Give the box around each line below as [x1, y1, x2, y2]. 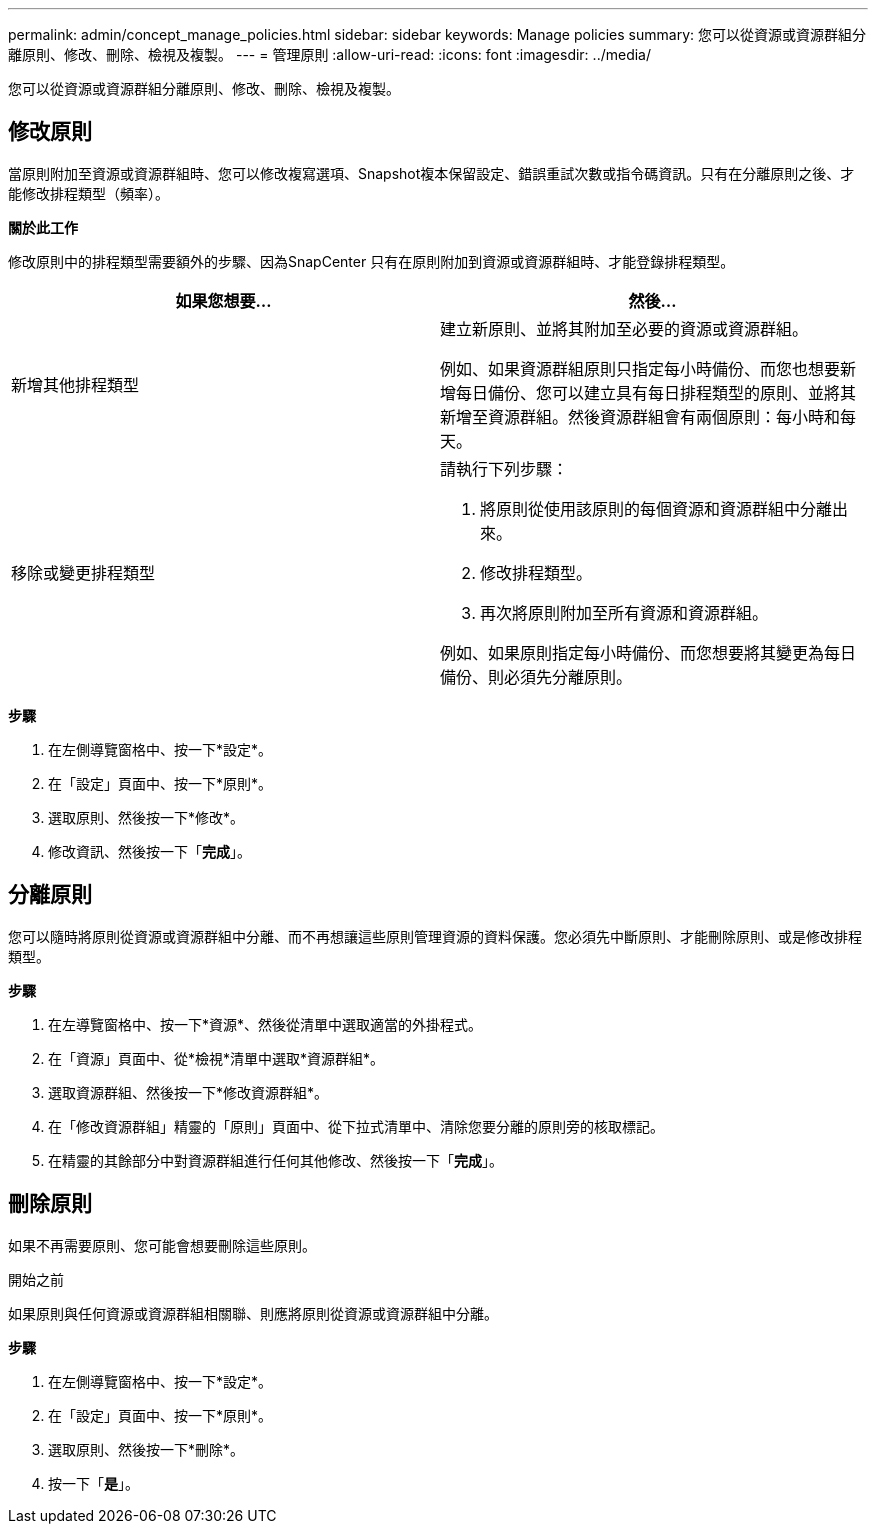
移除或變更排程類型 [11, 562, 156, 583]
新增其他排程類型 [11, 374, 140, 395]
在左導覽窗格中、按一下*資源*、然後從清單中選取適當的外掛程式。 [48, 1015, 483, 1033]
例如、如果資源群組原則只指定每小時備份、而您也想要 [440, 358, 841, 379]
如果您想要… [175, 290, 272, 311]
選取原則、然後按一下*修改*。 [48, 808, 245, 826]
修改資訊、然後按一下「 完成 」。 [48, 842, 251, 860]
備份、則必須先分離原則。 [440, 666, 633, 687]
